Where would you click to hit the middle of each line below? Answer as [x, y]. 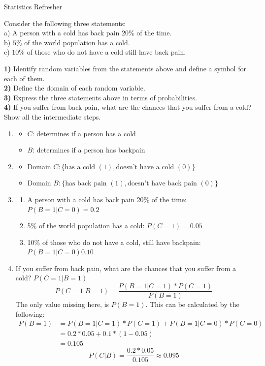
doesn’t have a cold [145, 167]
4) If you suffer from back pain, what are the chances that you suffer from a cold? [128, 107]
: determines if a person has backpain [89, 150]
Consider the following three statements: [65, 23]
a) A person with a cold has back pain [62, 33]
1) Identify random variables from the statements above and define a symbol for [125, 68]
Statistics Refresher [33, 6]
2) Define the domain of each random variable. [75, 88]
